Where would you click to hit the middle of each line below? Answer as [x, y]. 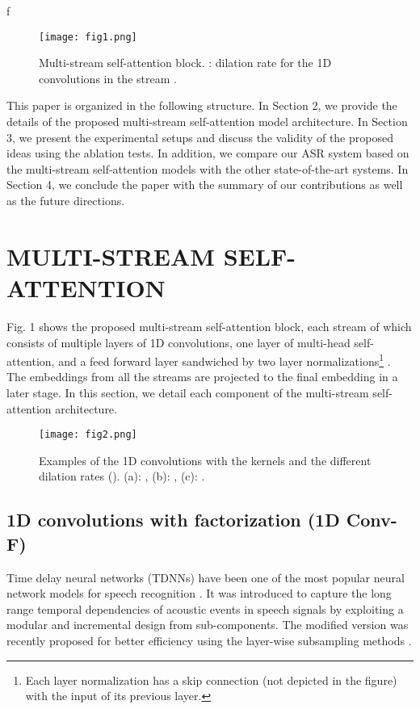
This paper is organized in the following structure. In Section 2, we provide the [202, 105]
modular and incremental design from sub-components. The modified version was [208, 625]
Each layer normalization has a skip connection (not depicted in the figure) [211, 680]
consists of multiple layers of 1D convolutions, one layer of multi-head [178, 342]
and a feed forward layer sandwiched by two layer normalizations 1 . [225, 360]
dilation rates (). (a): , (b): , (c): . [122, 476]
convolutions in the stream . [108, 78]
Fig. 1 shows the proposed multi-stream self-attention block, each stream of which [209, 326]
